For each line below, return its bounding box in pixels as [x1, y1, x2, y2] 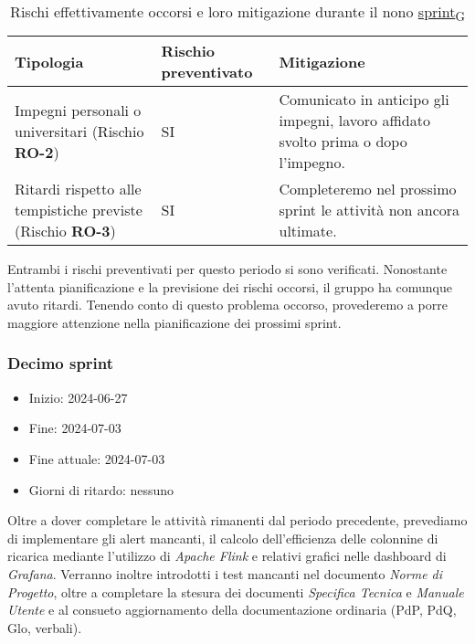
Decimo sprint [7, 352, 114, 375]
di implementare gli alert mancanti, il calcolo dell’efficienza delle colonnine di [7, 528, 438, 547]
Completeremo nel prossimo [279, 178, 457, 200]
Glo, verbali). [7, 618, 82, 637]
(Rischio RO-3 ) [15, 220, 116, 242]
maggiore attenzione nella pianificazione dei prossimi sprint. [7, 312, 342, 332]
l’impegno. [279, 152, 345, 174]
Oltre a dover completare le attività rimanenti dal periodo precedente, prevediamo [7, 511, 468, 530]
